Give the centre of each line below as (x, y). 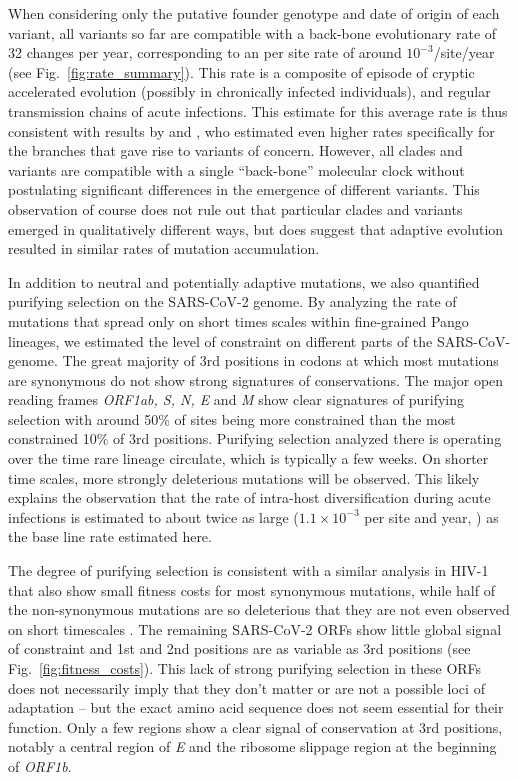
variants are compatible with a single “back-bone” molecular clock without (236, 169)
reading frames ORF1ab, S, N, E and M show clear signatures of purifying (236, 399)
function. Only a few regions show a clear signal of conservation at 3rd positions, (255, 726)
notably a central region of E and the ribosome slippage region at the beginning (252, 746)
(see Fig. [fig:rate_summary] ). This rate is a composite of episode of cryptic (241, 71)
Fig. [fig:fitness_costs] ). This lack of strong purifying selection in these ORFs (245, 668)
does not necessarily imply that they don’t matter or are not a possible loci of (246, 687)
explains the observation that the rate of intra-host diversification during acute (249, 497)
